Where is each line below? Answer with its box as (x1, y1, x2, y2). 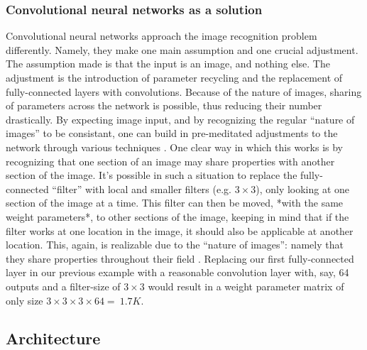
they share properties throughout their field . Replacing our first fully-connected (6, 251, 354, 266)
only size (6, 292, 43, 307)
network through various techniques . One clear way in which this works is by (6, 139, 344, 154)
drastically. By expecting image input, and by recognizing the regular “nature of (6, 111, 355, 126)
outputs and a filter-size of (6, 278, 121, 293)
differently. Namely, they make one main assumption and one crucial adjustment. (6, 42, 358, 57)
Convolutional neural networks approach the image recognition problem (6, 28, 317, 43)
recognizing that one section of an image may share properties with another (6, 153, 335, 168)
